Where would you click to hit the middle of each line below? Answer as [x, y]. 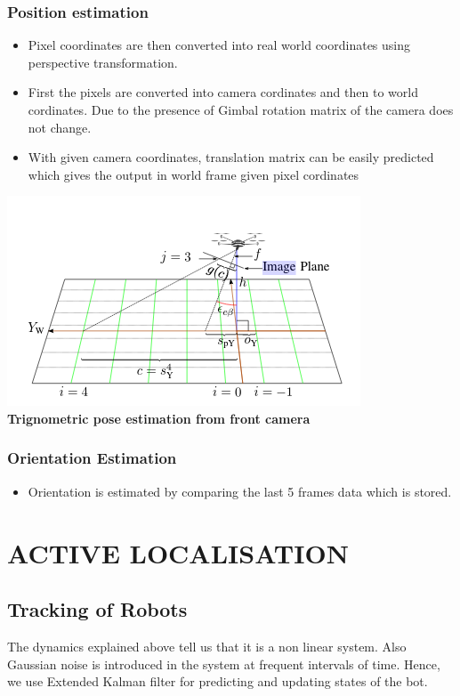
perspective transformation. [103, 62]
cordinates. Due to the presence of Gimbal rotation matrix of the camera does [241, 109]
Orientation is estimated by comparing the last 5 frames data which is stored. [240, 491]
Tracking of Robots [97, 609]
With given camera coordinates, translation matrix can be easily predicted [231, 157]
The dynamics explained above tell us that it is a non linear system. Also [207, 646]
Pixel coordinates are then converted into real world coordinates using [219, 45]
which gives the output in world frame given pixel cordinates [194, 174]
